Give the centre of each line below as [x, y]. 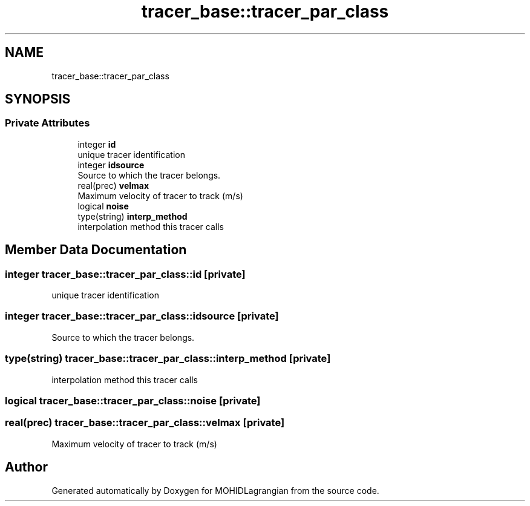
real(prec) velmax [113, 185]
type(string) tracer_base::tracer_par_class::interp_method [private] [168, 359]
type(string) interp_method [132, 216]
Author [26, 467]
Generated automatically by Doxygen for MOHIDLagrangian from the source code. [215, 490]
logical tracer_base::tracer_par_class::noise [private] [133, 400]
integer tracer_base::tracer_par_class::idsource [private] [142, 316]
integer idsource [111, 165]
